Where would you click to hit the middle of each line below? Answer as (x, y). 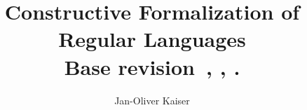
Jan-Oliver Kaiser (152, 100)
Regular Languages (152, 39)
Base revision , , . (152, 66)
